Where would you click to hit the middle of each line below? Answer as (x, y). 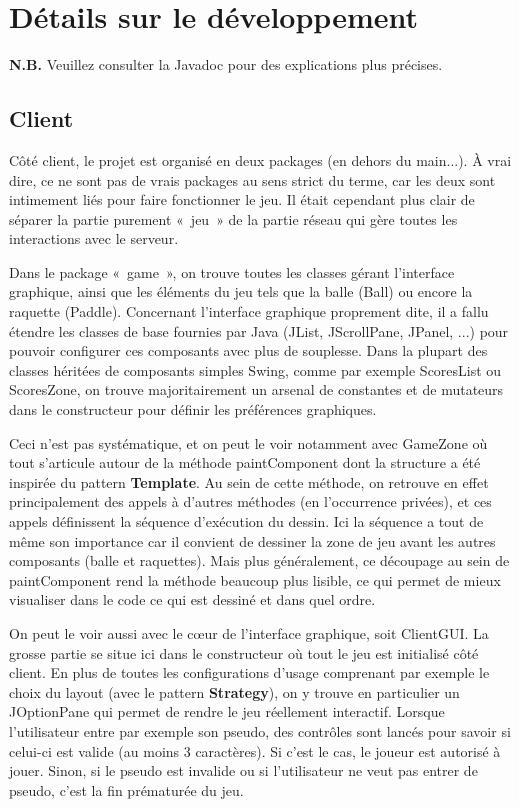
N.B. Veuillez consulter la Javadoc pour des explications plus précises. (226, 64)
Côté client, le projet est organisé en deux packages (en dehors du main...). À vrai (260, 159)
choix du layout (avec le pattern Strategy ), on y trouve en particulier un (234, 691)
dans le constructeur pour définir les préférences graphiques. (193, 409)
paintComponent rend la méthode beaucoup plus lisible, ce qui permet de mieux (255, 579)
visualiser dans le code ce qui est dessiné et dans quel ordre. (192, 599)
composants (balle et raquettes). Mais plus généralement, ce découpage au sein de (259, 560)
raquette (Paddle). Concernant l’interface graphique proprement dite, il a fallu (249, 311)
